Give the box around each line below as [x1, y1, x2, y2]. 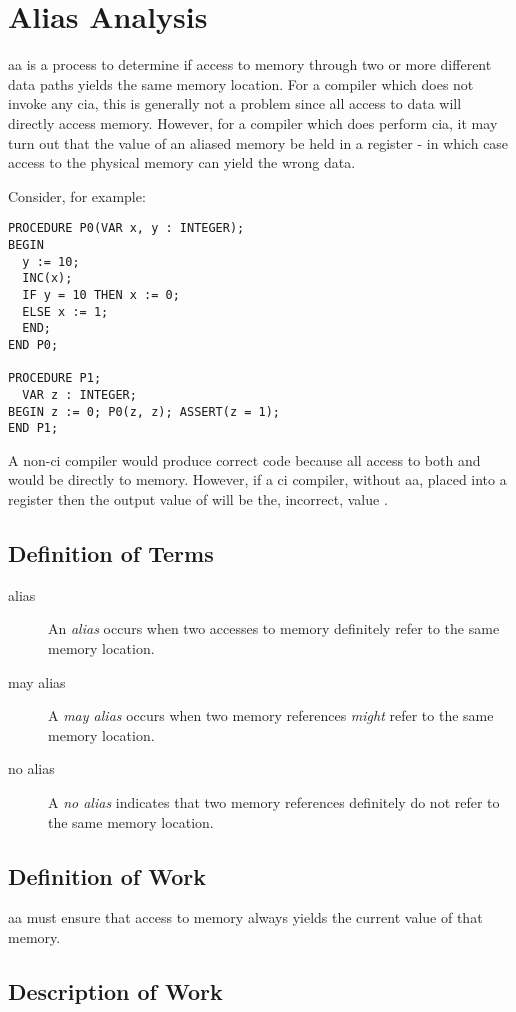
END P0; [8, 337, 59, 352]
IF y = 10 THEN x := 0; [22, 287, 180, 302]
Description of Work [8, 975, 223, 1006]
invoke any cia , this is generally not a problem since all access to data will [8, 93, 462, 114]
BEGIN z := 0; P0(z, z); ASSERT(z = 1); [8, 404, 281, 419]
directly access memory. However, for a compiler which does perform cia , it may [8, 112, 498, 133]
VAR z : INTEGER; [22, 387, 137, 402]
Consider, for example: [8, 185, 146, 206]
